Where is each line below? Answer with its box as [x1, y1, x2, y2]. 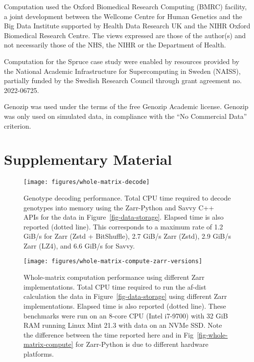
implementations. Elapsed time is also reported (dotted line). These [23, 300, 226, 311]
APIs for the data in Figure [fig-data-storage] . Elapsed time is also [23, 212, 224, 222]
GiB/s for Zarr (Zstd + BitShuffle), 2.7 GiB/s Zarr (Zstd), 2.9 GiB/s [23, 231, 231, 241]
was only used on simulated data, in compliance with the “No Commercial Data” [4, 111, 247, 121]
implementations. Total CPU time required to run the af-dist [23, 281, 207, 292]
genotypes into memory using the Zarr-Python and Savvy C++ [23, 202, 214, 212]
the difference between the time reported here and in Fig [23, 329, 194, 339]
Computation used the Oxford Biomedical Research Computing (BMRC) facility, [4, 1, 247, 11]
